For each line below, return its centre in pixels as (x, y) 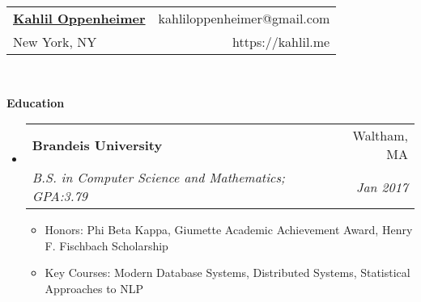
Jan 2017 (382, 187)
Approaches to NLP (94, 288)
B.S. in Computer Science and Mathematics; (158, 178)
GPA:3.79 (60, 196)
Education (36, 102)
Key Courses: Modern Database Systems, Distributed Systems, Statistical (228, 273)
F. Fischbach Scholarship (106, 245)
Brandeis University (97, 145)
